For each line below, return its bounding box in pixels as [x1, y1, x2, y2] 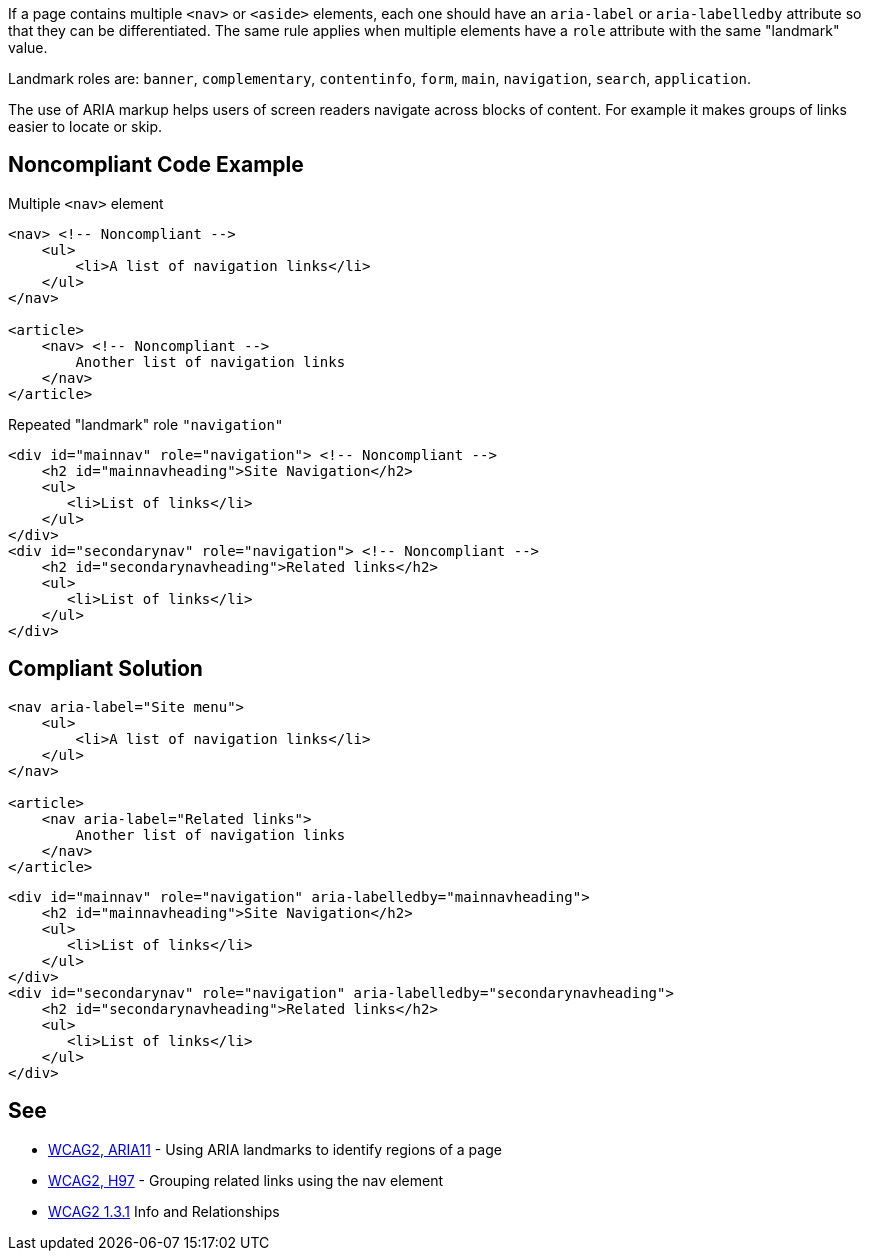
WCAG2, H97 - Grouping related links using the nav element [48, 1171, 444, 1189]
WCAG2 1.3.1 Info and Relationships [48, 1202, 280, 1220]
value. [8, 39, 48, 56]
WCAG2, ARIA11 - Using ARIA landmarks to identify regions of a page [48, 1140, 502, 1158]
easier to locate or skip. [8, 118, 163, 135]
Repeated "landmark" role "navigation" [8, 415, 284, 433]
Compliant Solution [8, 656, 203, 682]
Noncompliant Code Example [8, 152, 304, 178]
